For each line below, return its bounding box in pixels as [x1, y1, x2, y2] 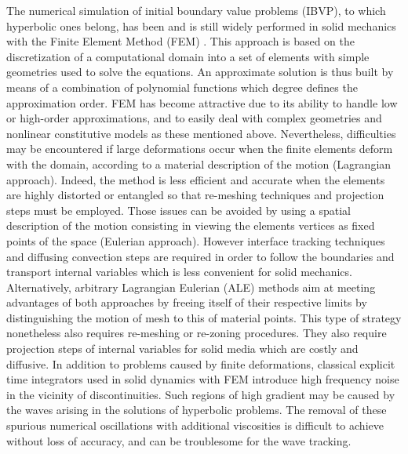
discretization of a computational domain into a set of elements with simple [6, 48, 370, 64]
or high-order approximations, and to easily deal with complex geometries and [6, 110, 382, 126]
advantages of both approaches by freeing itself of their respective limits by [6, 294, 367, 311]
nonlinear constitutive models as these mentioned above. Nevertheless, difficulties [6, 125, 396, 141]
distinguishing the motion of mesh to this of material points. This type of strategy [6, 309, 402, 325]
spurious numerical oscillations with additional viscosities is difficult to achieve [6, 417, 384, 434]
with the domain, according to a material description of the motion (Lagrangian [6, 155, 392, 172]
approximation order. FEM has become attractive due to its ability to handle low [6, 94, 398, 111]
